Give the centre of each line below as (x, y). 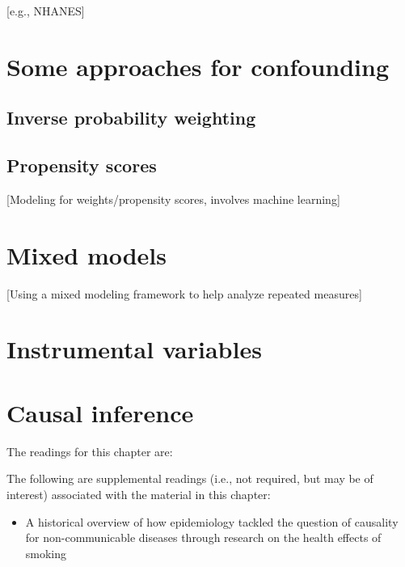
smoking (46, 553)
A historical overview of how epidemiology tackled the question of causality (212, 521)
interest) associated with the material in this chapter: (139, 494)
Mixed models (86, 254)
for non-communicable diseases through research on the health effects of (203, 537)
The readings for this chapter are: (90, 451)
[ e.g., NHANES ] (46, 11)
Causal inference (100, 412)
